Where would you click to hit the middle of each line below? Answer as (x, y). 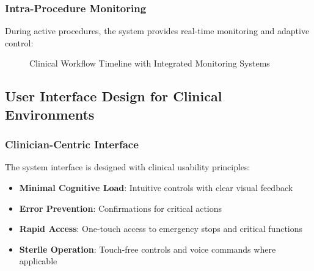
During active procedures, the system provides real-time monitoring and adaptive (157, 31)
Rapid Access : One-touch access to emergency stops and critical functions (161, 229)
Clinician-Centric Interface (72, 144)
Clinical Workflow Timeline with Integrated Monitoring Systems (150, 63)
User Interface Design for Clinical (114, 96)
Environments (50, 114)
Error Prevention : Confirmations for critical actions (121, 208)
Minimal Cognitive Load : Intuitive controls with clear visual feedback (156, 187)
